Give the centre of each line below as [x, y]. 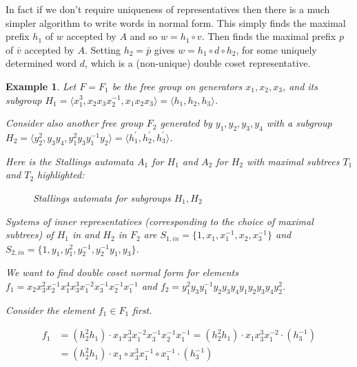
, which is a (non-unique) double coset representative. [198, 63]
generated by [186, 123]
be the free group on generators [177, 86]
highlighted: [61, 175]
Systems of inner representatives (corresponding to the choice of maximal [160, 221]
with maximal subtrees [293, 161]
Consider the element [50, 310]
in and [86, 234]
